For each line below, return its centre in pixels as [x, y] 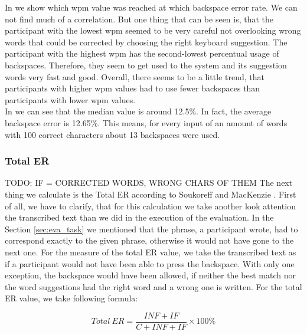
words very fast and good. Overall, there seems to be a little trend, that [135, 76]
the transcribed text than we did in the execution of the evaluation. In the [139, 217]
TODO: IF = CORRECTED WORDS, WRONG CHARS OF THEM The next [149, 183]
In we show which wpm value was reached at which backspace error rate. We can [151, 7]
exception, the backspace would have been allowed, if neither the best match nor [150, 275]
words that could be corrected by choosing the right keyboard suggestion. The [146, 42]
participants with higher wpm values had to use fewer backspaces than [133, 88]
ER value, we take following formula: [71, 298]
